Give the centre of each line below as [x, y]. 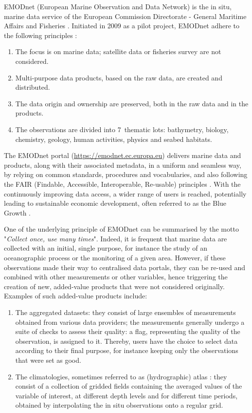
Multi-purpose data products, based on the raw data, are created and [119, 77]
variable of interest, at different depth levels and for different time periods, [126, 395]
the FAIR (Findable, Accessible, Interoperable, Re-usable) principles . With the [122, 184]
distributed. [33, 87]
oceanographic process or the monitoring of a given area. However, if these [115, 258]
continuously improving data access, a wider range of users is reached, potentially [125, 193]
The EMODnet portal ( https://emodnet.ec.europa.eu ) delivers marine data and [123, 155]
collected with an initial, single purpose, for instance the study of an [106, 248]
